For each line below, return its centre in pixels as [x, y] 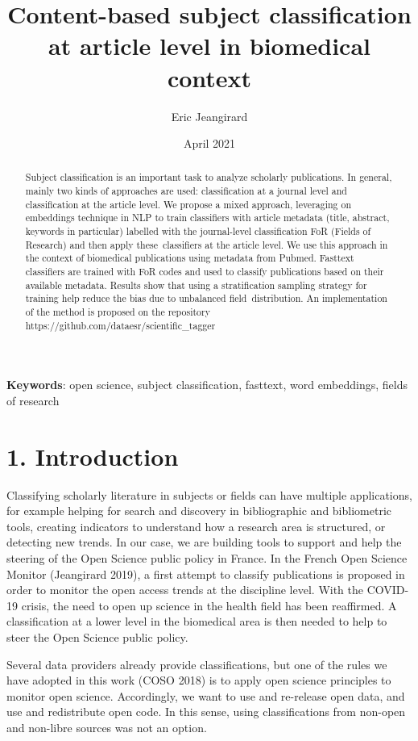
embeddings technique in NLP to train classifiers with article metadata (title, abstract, [207, 218]
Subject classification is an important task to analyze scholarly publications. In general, [209, 177]
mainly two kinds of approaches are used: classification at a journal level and [186, 191]
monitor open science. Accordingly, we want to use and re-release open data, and [206, 695]
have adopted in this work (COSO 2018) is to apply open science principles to [199, 680]
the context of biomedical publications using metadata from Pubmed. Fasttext [190, 258]
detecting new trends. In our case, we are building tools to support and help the [204, 542]
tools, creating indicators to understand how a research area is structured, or [196, 526]
